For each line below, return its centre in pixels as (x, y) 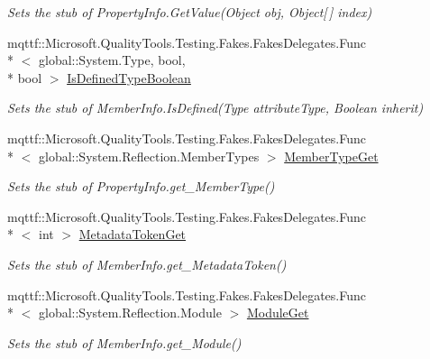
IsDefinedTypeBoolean (129, 77)
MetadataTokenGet (133, 234)
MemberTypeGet (331, 156)
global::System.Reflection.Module (130, 313)
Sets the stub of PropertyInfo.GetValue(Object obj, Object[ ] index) (190, 12)
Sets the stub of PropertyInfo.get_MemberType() (141, 186)
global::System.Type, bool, (112, 60)
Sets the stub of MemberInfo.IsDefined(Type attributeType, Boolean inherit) (215, 108)
